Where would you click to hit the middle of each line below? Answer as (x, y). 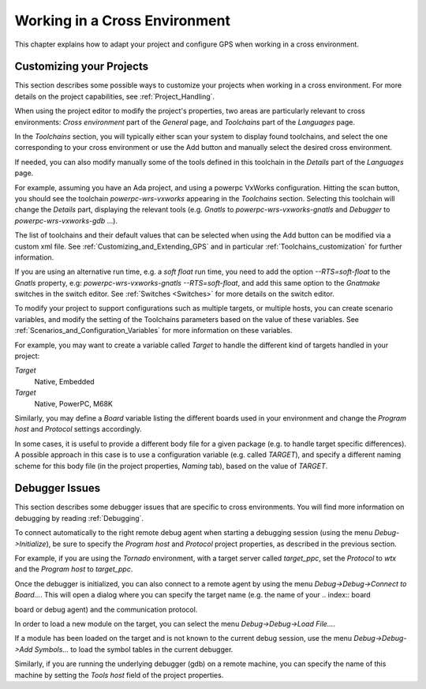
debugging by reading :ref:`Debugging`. (79, 518)
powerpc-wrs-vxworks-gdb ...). (66, 220)
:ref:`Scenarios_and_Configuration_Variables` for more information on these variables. (153, 331)
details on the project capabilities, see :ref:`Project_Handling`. (115, 96)
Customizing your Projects (82, 67)
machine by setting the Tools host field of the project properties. (119, 675)
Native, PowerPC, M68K (74, 403)
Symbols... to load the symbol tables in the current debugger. (134, 649)
